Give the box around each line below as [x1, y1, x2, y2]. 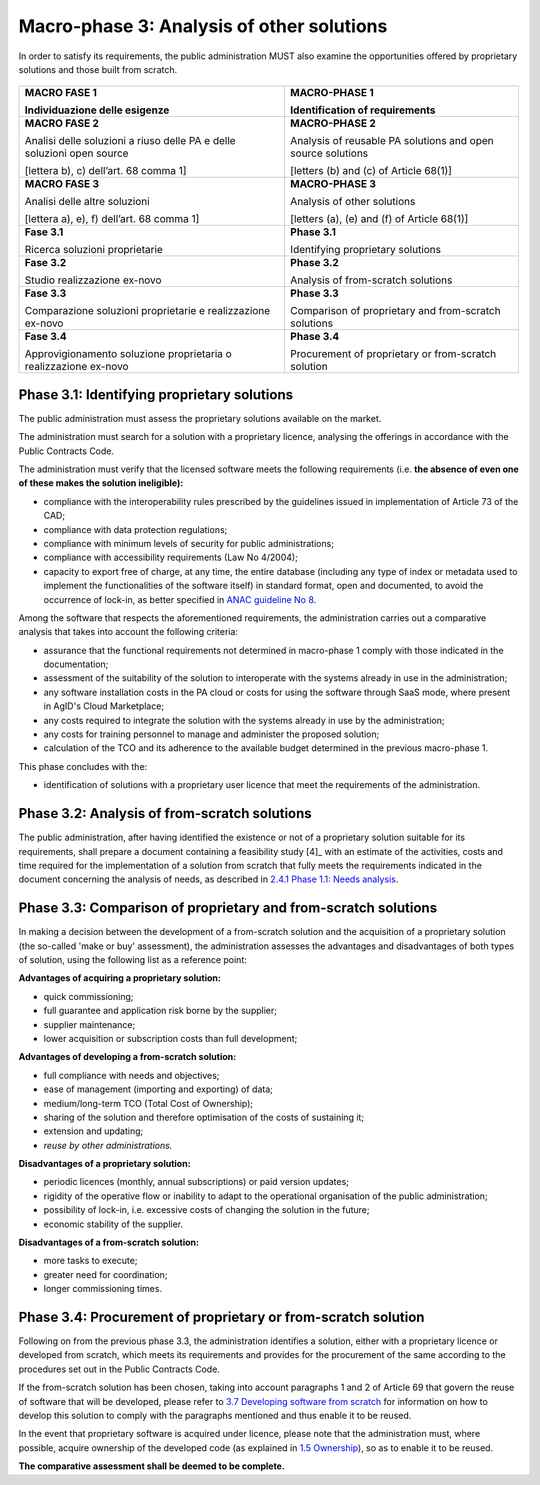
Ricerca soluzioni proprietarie [24, 243, 164, 257]
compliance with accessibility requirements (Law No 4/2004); [43, 551, 299, 564]
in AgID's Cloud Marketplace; [43, 700, 165, 712]
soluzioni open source [24, 146, 129, 160]
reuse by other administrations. [43, 1139, 173, 1151]
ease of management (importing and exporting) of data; [43, 1083, 274, 1095]
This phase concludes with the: [18, 760, 148, 772]
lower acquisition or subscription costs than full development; [43, 1032, 298, 1044]
